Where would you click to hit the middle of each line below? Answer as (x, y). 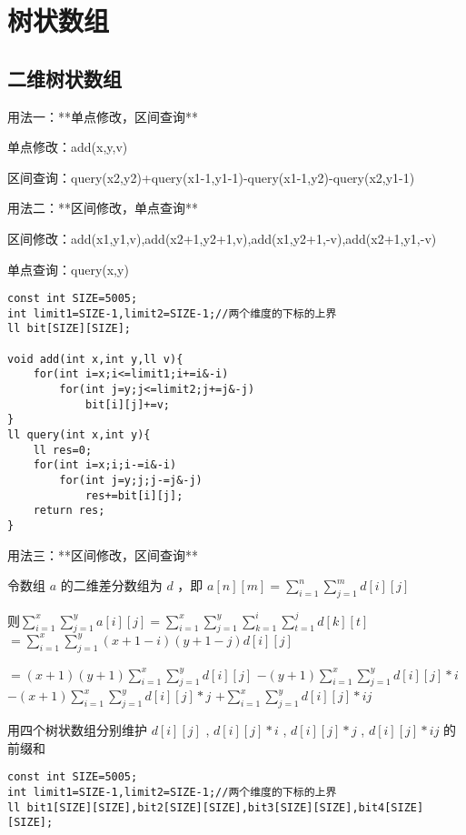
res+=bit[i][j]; (134, 495)
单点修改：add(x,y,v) (68, 147)
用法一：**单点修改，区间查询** (103, 116)
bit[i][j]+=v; (127, 404)
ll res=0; (63, 450)
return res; (69, 511)
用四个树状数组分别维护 (77, 730)
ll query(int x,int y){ (79, 435)
